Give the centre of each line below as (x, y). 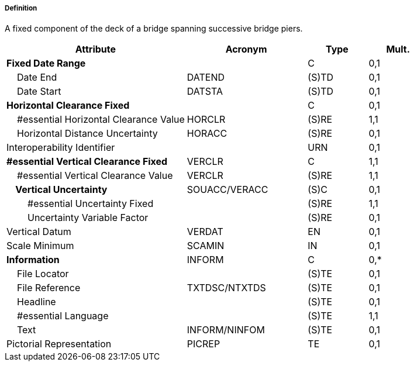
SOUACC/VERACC (227, 190)
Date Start (39, 91)
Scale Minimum (40, 246)
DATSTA (205, 91)
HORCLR (206, 120)
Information (33, 260)
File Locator (43, 274)
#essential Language (63, 316)
